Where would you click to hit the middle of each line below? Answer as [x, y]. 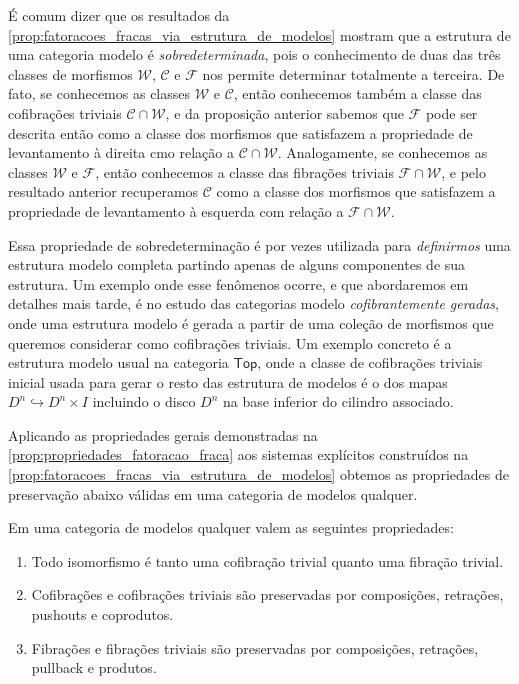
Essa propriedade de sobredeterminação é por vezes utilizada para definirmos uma [259, 244]
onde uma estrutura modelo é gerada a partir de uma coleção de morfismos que [251, 322]
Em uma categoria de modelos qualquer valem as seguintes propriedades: [231, 527]
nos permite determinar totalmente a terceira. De [353, 73]
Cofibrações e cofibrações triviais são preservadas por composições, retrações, [267, 594]
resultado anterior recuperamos [103, 191]
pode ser [451, 112]
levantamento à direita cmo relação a [121, 152]
